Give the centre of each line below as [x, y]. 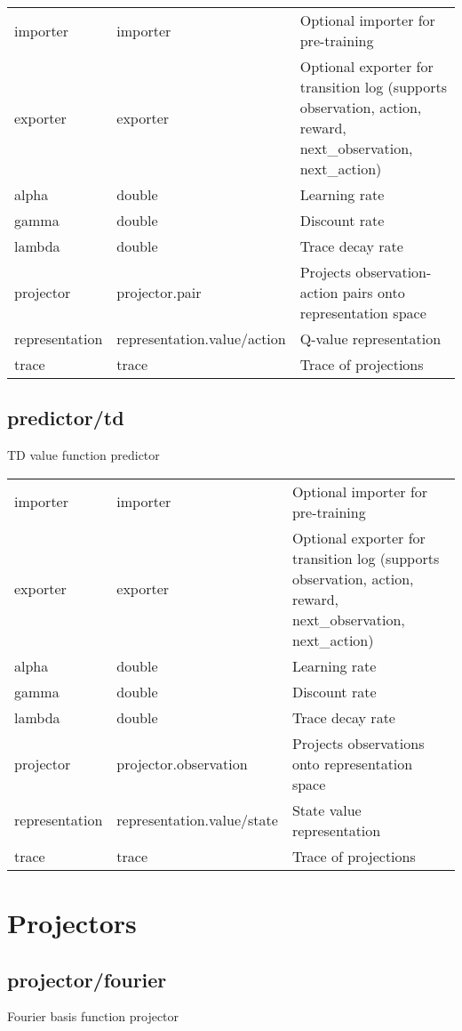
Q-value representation [370, 338]
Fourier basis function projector [93, 1016]
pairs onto [374, 292]
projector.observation [182, 763]
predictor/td [66, 418]
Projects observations [358, 743]
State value [327, 809]
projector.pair [159, 292]
